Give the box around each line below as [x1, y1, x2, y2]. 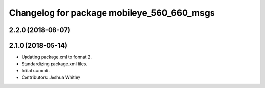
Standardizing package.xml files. [21, 61, 88, 67]
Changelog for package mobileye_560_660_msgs [9, 7, 215, 18]
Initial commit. [21, 68, 50, 73]
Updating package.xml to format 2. [21, 54, 92, 60]
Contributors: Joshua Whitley [21, 74, 80, 80]
